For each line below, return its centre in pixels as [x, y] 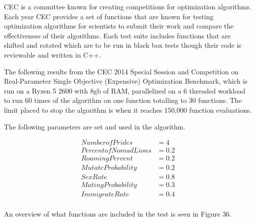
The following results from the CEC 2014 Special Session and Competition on [121, 71]
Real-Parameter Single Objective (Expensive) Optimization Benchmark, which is [126, 81]
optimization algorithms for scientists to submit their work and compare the [119, 26]
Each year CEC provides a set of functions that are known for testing [109, 16]
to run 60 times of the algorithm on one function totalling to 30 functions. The [123, 100]
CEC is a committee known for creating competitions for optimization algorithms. [128, 6]
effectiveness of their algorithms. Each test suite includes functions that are [117, 35]
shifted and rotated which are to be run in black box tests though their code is [123, 45]
